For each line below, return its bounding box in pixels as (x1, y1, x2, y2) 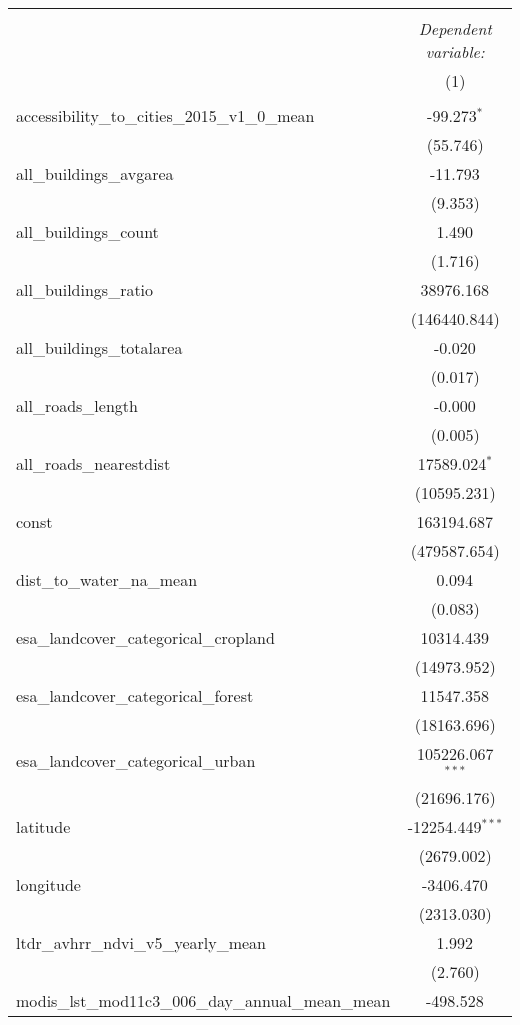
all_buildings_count (16, 220, 159, 243)
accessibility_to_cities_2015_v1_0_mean (16, 104, 315, 127)
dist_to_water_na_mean (16, 568, 198, 591)
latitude (16, 814, 71, 838)
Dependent (418, 17, 492, 40)
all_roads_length (16, 394, 138, 417)
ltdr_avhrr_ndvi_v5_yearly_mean (16, 930, 267, 954)
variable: (425, 40, 485, 63)
